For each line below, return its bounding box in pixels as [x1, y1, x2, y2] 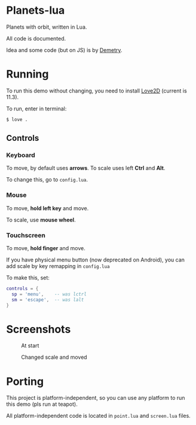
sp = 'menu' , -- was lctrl [11, 291, 87, 297]
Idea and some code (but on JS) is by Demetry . [6, 46, 122, 54]
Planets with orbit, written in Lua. [6, 23, 87, 30]
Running [6, 67, 49, 81]
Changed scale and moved [21, 353, 88, 361]
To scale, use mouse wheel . [6, 216, 76, 223]
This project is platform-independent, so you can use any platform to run [6, 395, 185, 402]
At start [21, 342, 39, 349]
